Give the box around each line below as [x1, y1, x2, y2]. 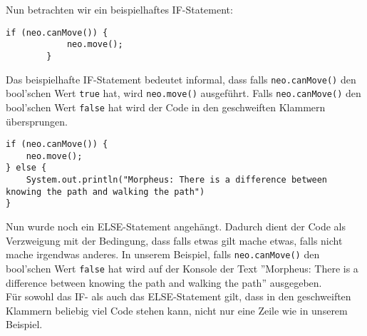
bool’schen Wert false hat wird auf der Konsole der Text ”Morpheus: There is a [6, 260, 358, 275]
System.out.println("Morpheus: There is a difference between [26, 175, 328, 185]
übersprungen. [6, 113, 68, 128]
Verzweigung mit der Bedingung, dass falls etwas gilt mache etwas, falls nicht [6, 233, 343, 248]
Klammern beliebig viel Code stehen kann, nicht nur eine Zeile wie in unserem [6, 302, 348, 317]
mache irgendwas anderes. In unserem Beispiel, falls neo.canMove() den [6, 247, 320, 262]
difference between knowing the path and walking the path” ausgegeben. [6, 275, 322, 290]
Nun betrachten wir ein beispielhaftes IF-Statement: [6, 2, 233, 16]
